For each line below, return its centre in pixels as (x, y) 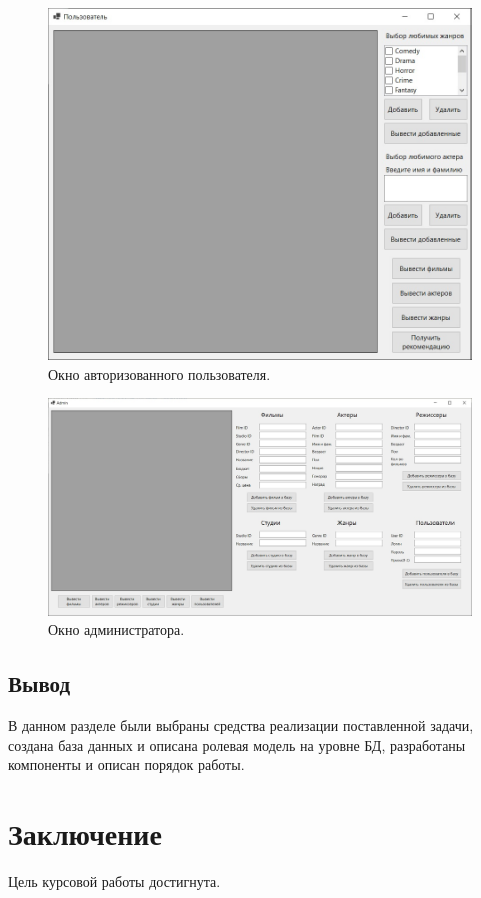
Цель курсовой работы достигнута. (114, 880)
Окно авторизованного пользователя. (159, 373)
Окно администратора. (116, 629)
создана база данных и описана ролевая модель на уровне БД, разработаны (237, 744)
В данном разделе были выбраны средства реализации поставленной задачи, (241, 724)
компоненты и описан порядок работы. (126, 764)
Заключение (85, 832)
